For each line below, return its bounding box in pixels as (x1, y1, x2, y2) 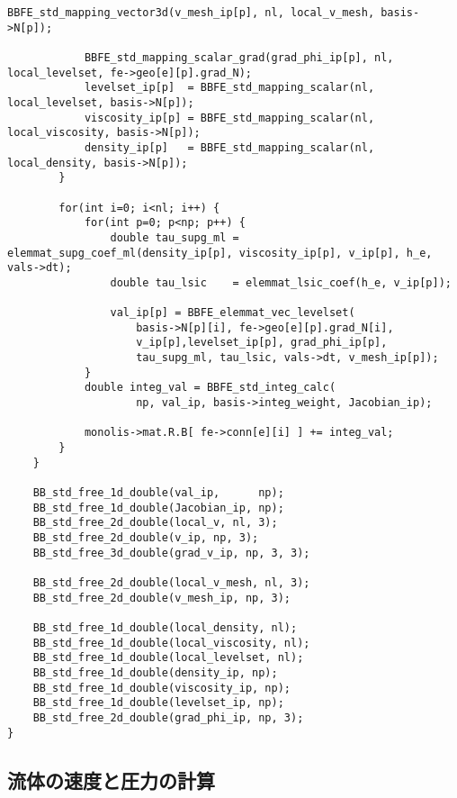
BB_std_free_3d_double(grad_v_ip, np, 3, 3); (32, 546, 310, 559)
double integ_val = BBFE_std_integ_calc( (84, 381, 336, 394)
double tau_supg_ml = (110, 231, 239, 244)
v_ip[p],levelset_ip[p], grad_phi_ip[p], (136, 336, 388, 349)
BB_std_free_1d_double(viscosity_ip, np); (32, 681, 291, 694)
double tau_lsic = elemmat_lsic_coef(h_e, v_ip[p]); (110, 276, 452, 289)
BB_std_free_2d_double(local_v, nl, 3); (32, 516, 278, 530)
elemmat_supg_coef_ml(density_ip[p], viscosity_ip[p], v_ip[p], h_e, (7, 246, 433, 259)
